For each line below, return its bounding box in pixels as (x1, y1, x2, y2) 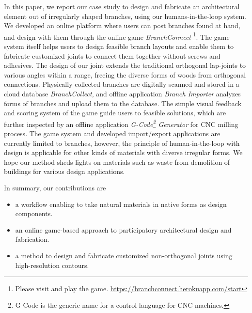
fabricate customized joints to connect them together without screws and (4, 50, 220, 61)
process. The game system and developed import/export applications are (4, 128, 220, 139)
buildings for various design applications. (4, 166, 125, 176)
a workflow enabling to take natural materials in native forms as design (15, 199, 227, 209)
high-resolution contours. (15, 260, 89, 270)
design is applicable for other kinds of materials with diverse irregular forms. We (4, 147, 243, 157)
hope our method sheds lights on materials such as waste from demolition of (4, 156, 230, 167)
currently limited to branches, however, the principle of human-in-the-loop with (4, 138, 240, 148)
